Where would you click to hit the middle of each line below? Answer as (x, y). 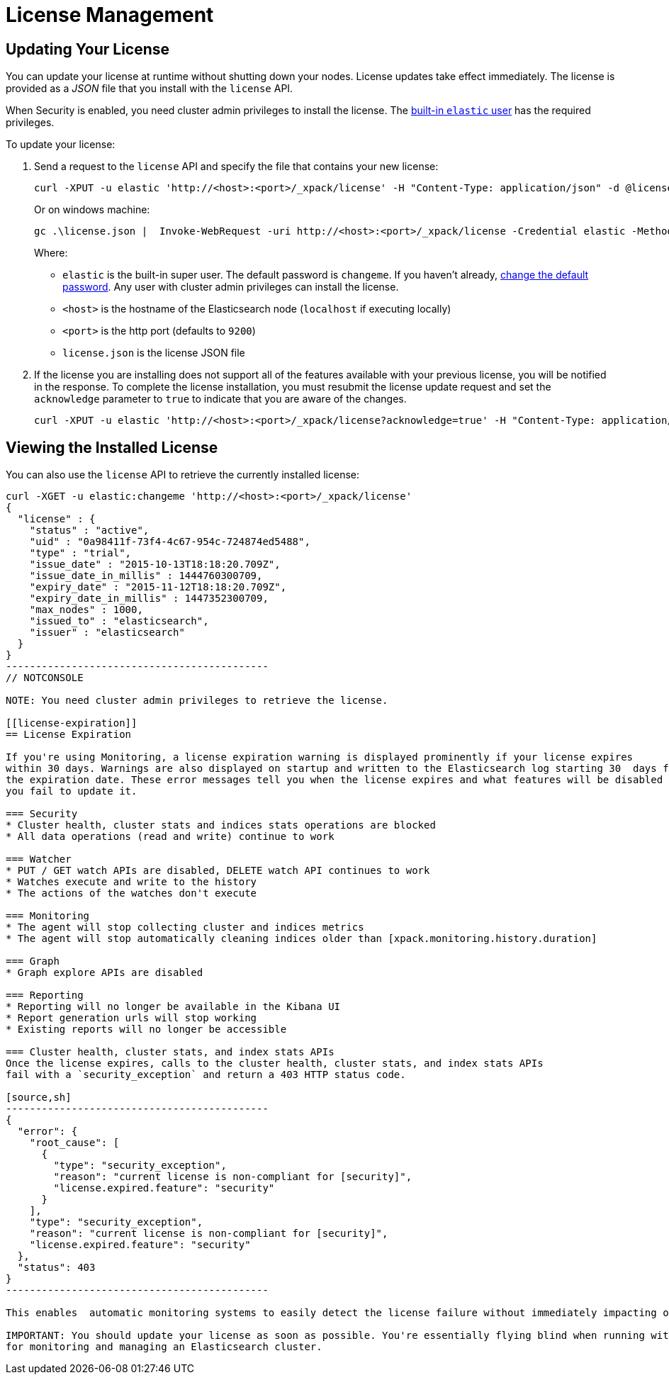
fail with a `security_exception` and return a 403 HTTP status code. (206, 1075)
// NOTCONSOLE (45, 678)
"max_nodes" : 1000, (86, 610)
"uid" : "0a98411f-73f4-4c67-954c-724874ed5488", (170, 542)
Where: (51, 253)
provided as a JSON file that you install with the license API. (150, 89)
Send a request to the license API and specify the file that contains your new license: (236, 167)
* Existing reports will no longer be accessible (146, 1030)
